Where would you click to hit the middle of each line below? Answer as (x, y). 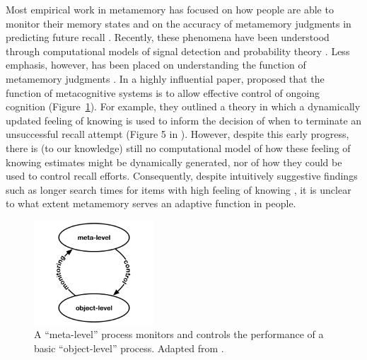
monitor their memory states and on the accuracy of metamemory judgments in (179, 23)
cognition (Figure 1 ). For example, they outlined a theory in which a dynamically (183, 106)
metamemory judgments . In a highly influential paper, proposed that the (165, 78)
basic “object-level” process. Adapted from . (129, 348)
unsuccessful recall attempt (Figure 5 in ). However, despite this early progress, (177, 134)
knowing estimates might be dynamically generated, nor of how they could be (174, 162)
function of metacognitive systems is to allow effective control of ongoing (163, 92)
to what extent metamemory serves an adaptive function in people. (151, 203)
